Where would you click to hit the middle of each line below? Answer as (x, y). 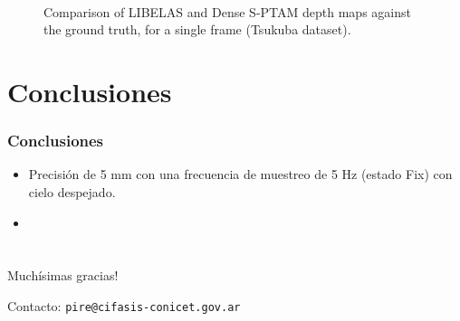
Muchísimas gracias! (63, 275)
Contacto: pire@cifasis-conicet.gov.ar (124, 305)
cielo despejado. (72, 191)
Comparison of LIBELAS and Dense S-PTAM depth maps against (227, 11)
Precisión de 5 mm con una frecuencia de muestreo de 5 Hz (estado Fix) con (240, 174)
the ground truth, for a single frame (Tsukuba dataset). (197, 29)
